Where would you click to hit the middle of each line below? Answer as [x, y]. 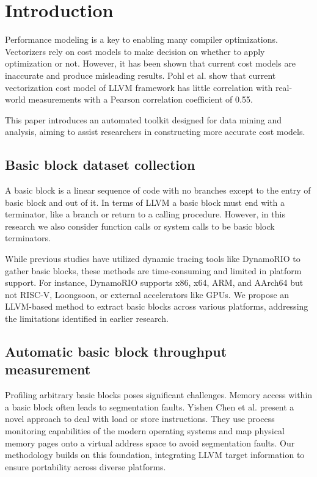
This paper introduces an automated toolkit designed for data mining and [144, 119]
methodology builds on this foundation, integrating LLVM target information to [155, 455]
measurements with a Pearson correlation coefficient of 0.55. [140, 99]
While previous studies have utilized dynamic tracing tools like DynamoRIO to [153, 259]
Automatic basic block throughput [116, 351]
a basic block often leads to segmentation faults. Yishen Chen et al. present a [150, 406]
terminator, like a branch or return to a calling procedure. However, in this [145, 214]
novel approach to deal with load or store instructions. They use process [140, 419]
